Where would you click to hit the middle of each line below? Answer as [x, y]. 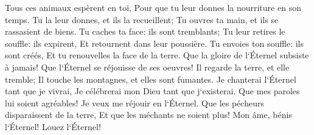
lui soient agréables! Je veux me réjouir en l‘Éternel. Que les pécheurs [134, 102]
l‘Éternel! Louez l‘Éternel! [53, 126]
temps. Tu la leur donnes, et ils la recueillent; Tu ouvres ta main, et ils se [142, 19]
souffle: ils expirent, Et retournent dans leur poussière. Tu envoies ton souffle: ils [154, 43]
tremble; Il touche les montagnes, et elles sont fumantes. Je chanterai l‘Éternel [151, 79]
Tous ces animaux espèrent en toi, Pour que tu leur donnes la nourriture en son [153, 7]
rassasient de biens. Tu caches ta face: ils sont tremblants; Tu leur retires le [145, 31]
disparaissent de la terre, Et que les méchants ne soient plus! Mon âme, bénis [148, 115]
